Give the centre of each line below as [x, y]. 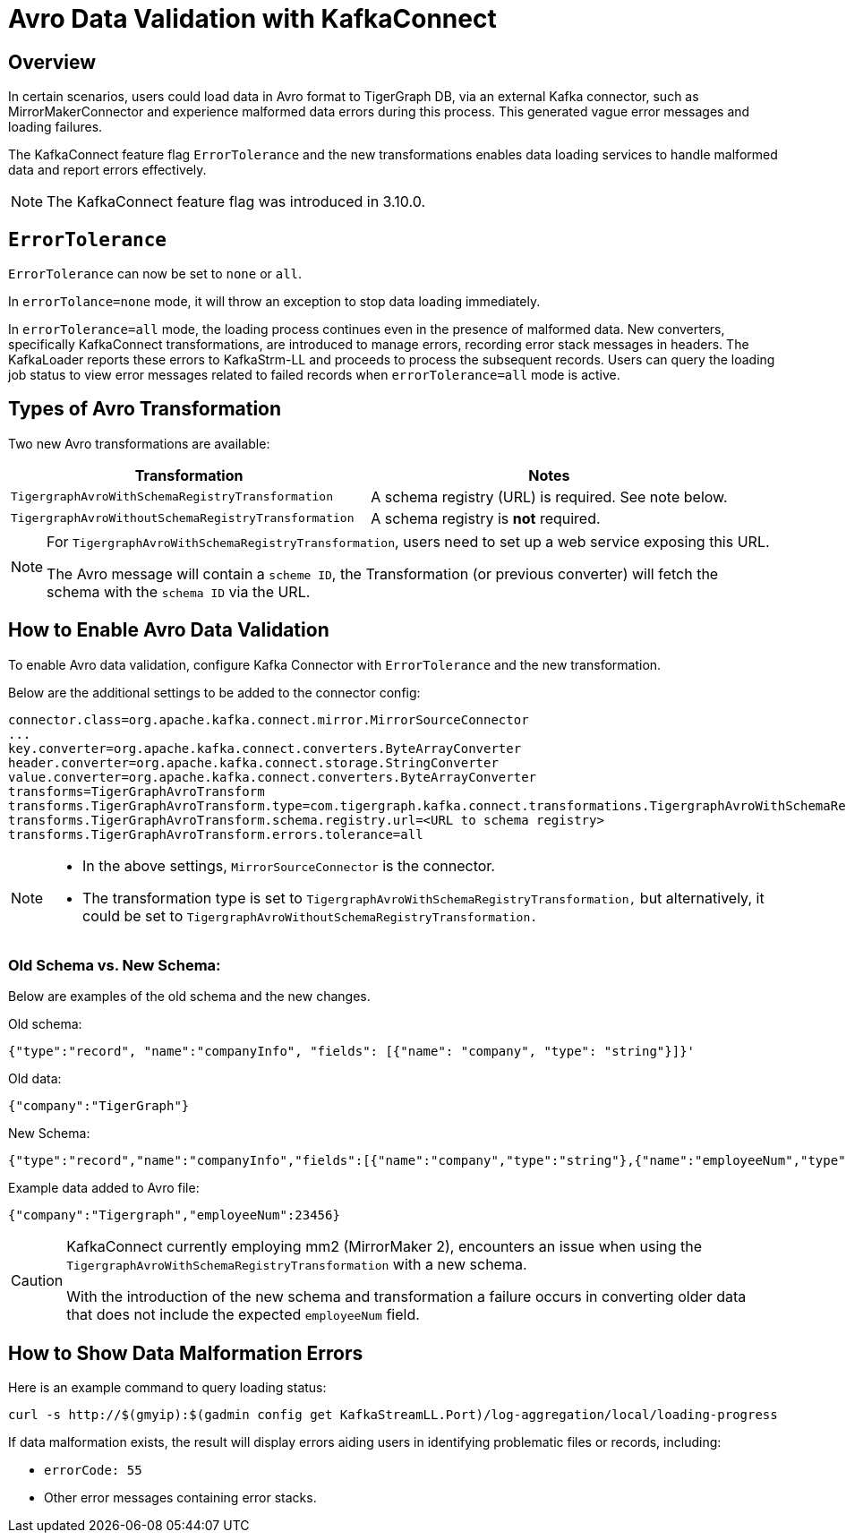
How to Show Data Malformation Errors [186, 1353]
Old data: [35, 1079]
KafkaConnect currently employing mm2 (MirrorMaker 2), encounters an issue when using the [385, 1247]
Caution [37, 1281]
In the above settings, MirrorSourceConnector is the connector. [289, 865]
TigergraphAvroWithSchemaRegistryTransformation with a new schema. [297, 1265]
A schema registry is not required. [486, 518]
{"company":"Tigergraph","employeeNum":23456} [174, 1215]
